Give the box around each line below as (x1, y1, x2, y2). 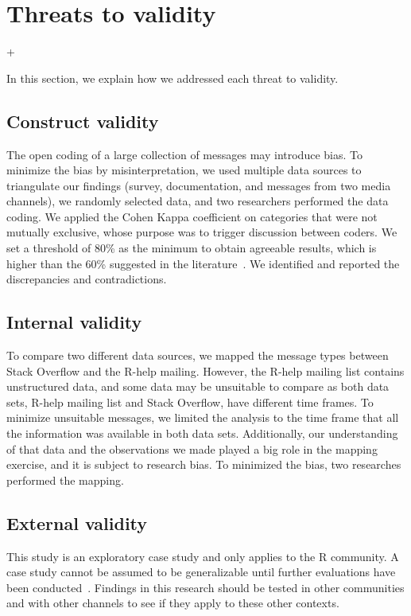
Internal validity (6, 310, 142, 334)
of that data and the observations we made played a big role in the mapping (6, 440, 378, 457)
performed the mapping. (6, 471, 124, 488)
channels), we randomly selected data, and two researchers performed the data (6, 193, 389, 209)
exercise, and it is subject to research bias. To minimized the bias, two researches (6, 456, 401, 473)
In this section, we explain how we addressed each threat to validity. (6, 69, 339, 86)
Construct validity (6, 108, 159, 133)
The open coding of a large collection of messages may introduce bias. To (6, 146, 363, 162)
